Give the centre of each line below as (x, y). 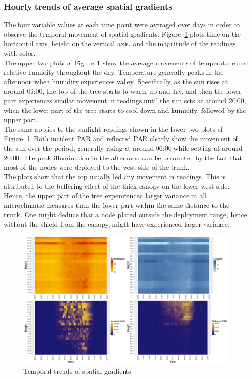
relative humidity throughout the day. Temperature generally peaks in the (114, 72)
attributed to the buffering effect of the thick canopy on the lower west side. (117, 186)
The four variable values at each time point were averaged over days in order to (122, 24)
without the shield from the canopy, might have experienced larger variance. (117, 224)
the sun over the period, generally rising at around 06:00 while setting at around (123, 148)
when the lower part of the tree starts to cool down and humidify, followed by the (125, 110)
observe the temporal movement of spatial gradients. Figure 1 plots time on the (123, 34)
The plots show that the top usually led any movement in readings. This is (115, 176)
